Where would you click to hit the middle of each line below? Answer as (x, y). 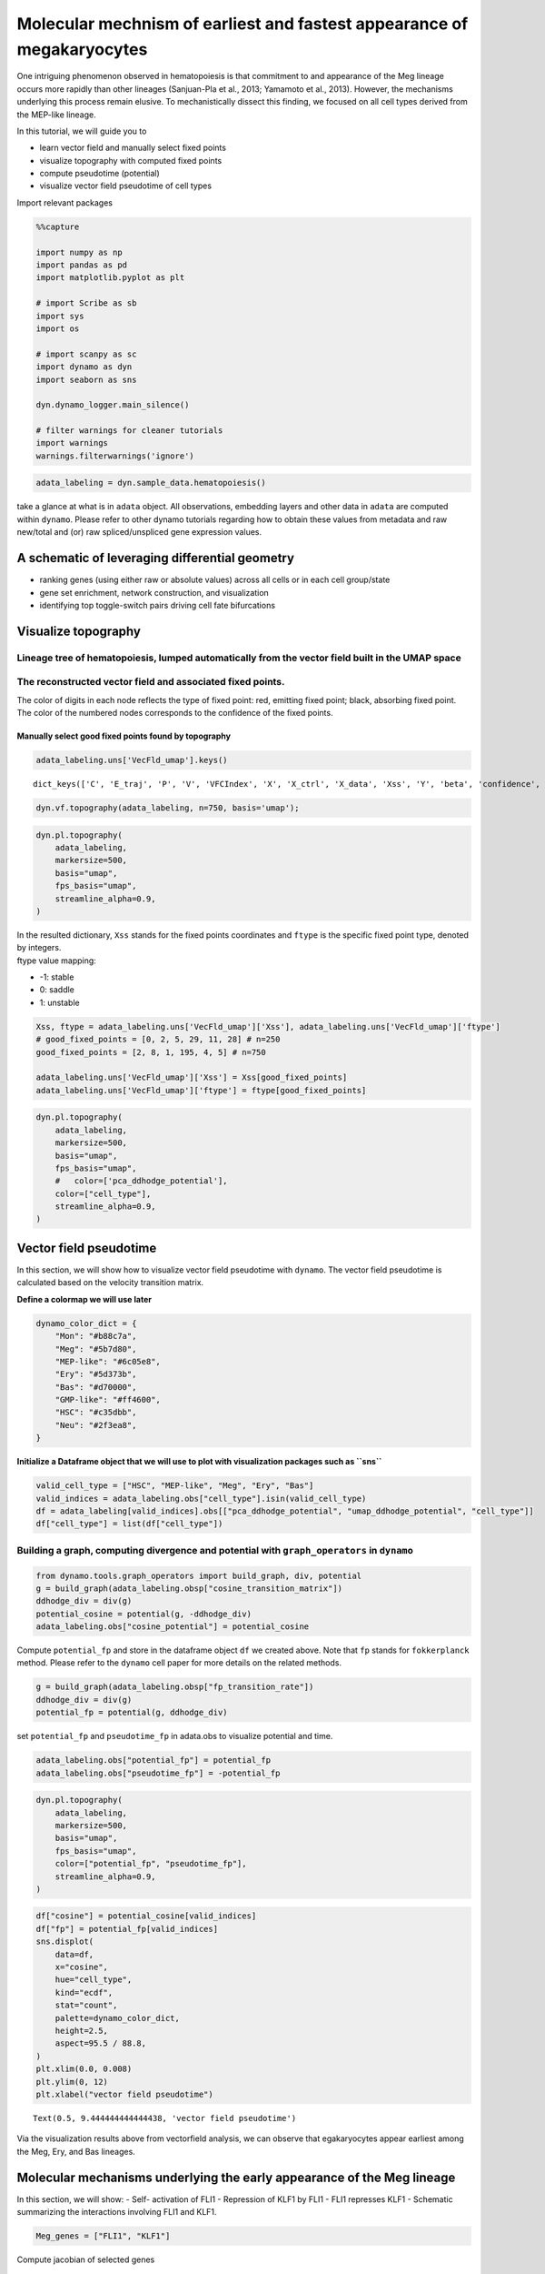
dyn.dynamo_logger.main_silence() (113, 405)
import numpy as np (79, 252)
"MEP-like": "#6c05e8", (108, 1361)
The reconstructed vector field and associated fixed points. (151, 682)
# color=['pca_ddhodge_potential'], (141, 1181)
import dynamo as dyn (84, 367)
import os (58, 328)
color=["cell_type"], (103, 1193)
